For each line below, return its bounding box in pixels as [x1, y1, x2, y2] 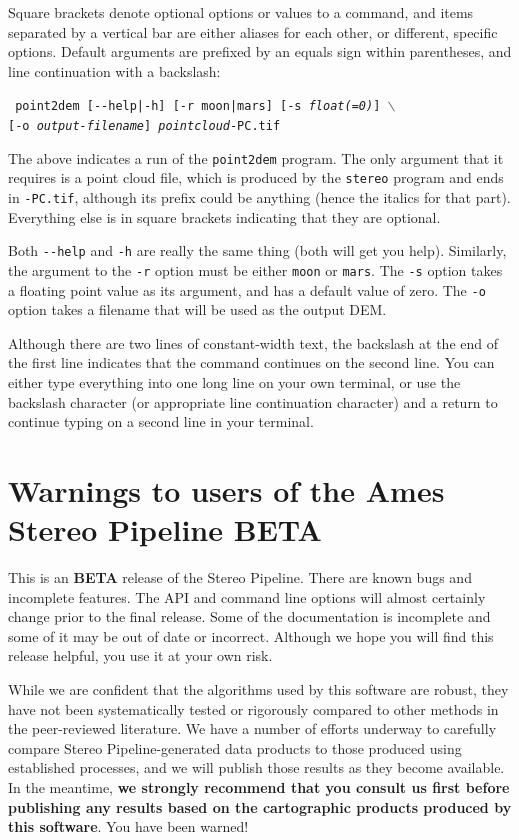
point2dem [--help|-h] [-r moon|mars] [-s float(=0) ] [15, 99, 381, 114]
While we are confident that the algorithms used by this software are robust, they [8, 679, 509, 700]
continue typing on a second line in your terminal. [8, 411, 314, 432]
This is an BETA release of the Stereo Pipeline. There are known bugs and [8, 567, 472, 588]
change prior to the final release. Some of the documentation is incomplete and [8, 606, 491, 627]
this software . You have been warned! [8, 816, 249, 837]
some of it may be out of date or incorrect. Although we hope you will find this [8, 625, 494, 646]
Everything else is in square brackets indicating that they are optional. [8, 206, 441, 227]
